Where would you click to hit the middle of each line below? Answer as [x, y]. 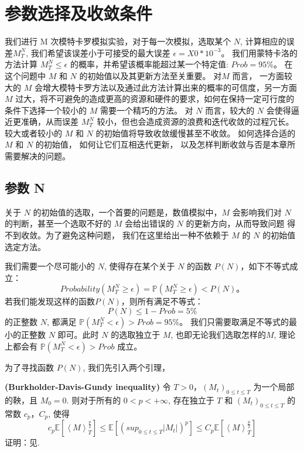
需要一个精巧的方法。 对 [146, 110]
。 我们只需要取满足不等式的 [234, 322]
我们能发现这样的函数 [54, 301]
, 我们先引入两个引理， [126, 367]
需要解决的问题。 [37, 156]
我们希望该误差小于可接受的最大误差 [100, 52]
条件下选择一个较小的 [46, 110]
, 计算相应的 [263, 41]
